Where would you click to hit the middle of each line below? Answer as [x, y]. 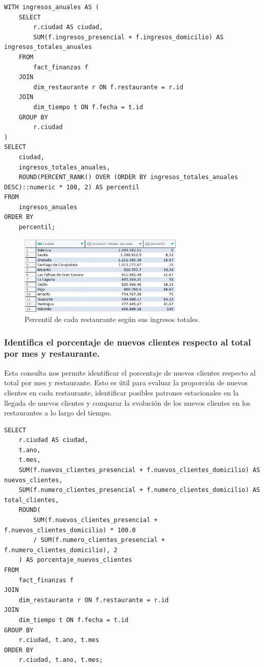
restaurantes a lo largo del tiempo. [58, 413]
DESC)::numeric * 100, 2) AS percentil [72, 187]
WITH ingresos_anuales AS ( [52, 7]
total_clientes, [32, 500]
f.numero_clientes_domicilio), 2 [61, 550]
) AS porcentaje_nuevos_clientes [75, 560]
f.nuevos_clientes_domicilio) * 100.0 [70, 530]
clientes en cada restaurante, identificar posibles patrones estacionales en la [122, 392]
